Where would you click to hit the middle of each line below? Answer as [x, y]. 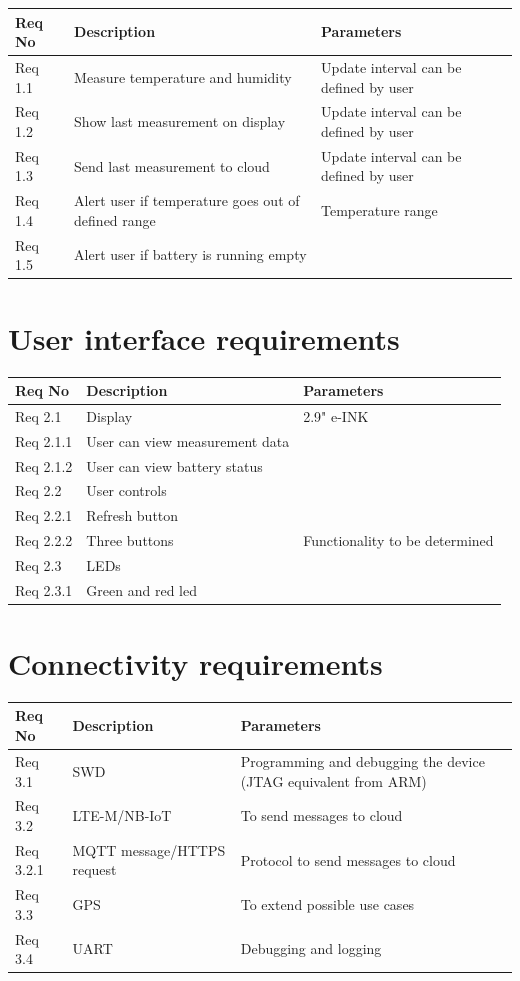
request [94, 869]
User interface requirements [204, 337]
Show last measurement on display [180, 121]
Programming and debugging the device [362, 760]
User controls [126, 490]
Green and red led [141, 589]
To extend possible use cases [327, 904]
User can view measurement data [188, 440]
